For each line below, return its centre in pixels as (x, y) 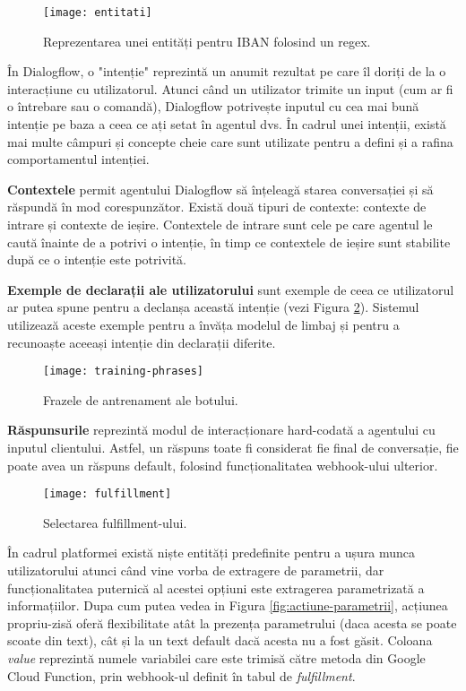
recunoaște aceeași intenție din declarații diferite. (142, 342)
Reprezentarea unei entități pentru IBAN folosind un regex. (207, 41)
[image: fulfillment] (108, 494)
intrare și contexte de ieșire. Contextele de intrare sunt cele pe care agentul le (220, 224)
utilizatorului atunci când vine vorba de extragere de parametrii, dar (196, 570)
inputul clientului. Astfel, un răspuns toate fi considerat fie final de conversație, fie (233, 447)
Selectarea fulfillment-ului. (115, 522)
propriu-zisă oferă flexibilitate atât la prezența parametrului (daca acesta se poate (232, 622)
